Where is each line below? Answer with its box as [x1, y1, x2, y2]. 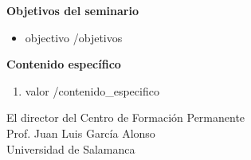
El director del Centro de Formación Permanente [6, 109, 245, 126]
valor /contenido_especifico [25, 82, 159, 99]
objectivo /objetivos [25, 29, 123, 45]
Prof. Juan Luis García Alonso [6, 124, 155, 141]
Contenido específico [6, 56, 121, 72]
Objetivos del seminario [6, 2, 139, 18]
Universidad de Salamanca [6, 140, 135, 157]
